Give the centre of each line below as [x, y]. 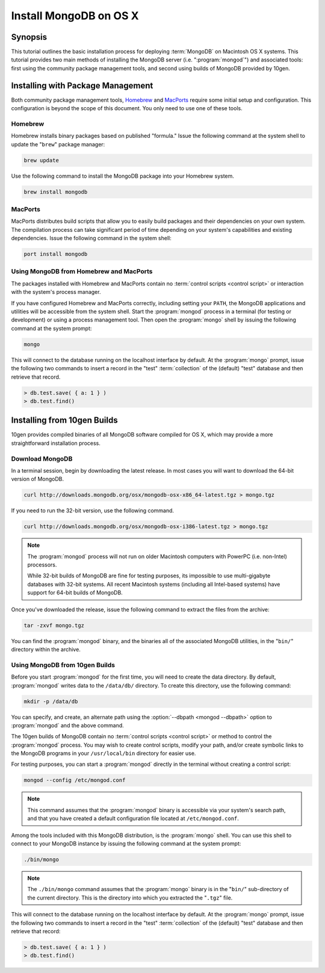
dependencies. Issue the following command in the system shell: [91, 238]
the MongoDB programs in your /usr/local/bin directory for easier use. [104, 753]
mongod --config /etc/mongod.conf [75, 780]
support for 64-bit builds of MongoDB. [75, 592]
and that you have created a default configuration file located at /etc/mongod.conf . [133, 818]
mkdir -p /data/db [51, 701]
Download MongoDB [42, 459]
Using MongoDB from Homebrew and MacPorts [82, 272]
